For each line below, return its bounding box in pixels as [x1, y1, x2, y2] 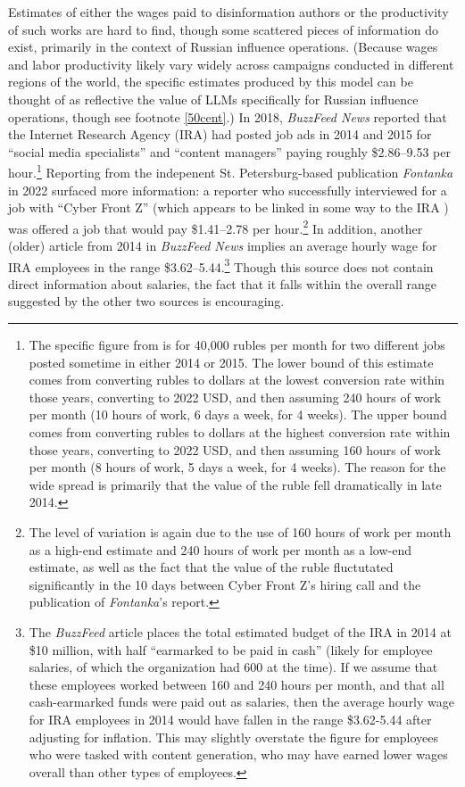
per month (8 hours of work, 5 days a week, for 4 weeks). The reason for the [29, 458, 446, 476]
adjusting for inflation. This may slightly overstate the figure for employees [29, 727, 439, 746]
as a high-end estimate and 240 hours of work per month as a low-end [29, 540, 411, 559]
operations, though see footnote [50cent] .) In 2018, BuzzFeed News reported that [8, 107, 447, 126]
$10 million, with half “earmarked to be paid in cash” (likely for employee [29, 640, 433, 659]
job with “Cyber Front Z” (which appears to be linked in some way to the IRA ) [8, 198, 449, 217]
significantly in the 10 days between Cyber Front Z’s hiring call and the [29, 575, 421, 593]
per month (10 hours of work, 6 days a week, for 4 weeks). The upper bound [29, 405, 447, 424]
